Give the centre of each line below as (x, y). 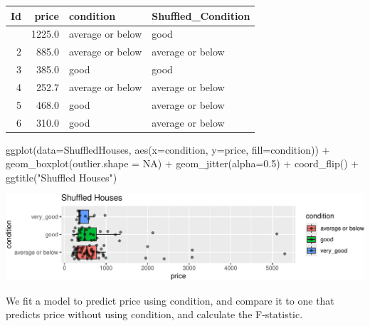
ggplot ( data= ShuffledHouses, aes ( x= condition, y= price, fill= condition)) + (168, 149)
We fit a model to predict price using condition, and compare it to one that (170, 300)
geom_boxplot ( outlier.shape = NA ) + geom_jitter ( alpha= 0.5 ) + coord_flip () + (183, 163)
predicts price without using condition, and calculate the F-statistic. (154, 314)
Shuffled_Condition (201, 15)
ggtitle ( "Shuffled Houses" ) (62, 177)
